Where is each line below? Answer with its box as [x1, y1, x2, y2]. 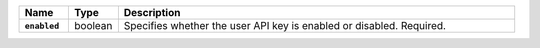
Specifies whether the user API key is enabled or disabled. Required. [123, 19, 447, 32]
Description [123, 6, 181, 19]
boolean [73, 19, 113, 32]
